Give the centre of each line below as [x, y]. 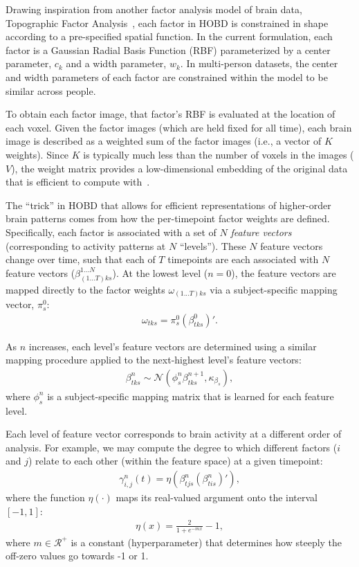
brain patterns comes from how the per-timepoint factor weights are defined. [168, 218]
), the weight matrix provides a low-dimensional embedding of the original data [179, 168]
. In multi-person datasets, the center [259, 63]
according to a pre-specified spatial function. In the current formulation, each [169, 36]
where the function [45, 497]
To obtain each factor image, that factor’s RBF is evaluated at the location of [171, 114]
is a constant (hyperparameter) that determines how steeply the [206, 542]
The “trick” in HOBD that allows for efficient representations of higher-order [168, 205]
